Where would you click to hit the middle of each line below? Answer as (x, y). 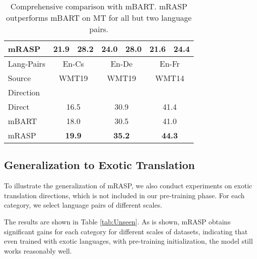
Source (20, 78)
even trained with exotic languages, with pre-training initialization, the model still (128, 241)
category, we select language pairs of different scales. (83, 205)
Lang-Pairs (27, 64)
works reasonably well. (38, 250)
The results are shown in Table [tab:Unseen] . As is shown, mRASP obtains (117, 221)
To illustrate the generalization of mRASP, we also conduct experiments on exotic (128, 186)
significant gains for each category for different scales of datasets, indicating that (126, 231)
